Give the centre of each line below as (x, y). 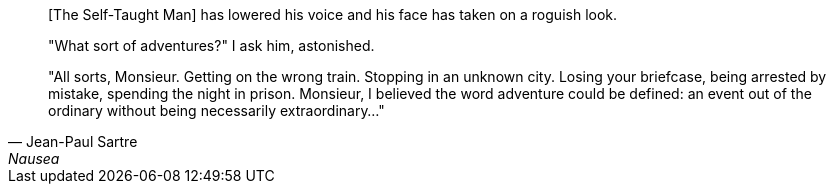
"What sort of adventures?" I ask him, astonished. (211, 45)
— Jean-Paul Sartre (73, 141)
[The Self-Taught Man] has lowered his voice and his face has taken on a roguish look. (333, 14)
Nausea (34, 158)
